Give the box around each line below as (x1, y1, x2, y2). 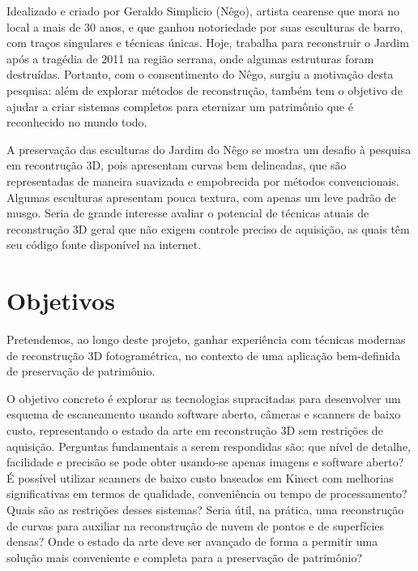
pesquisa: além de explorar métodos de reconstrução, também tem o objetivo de (6, 81, 403, 98)
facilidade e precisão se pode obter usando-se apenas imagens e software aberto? (6, 453, 404, 470)
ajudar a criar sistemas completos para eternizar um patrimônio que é (6, 97, 353, 114)
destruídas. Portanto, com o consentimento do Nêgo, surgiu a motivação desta (6, 66, 394, 83)
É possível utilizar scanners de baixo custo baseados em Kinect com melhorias (6, 469, 394, 486)
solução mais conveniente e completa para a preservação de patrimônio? (6, 548, 362, 565)
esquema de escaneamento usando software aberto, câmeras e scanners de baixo (6, 406, 401, 423)
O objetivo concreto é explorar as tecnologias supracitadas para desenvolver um (6, 389, 401, 406)
